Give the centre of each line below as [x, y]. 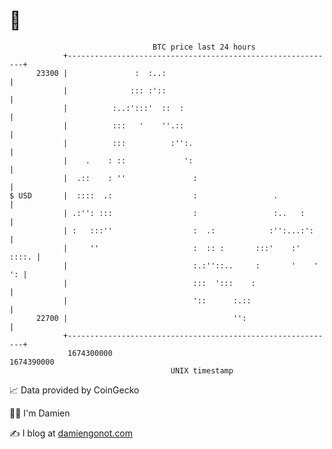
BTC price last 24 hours [204, 47]
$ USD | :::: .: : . [144, 195]
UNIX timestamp [202, 370]
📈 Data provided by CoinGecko [74, 390]
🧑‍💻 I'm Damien [40, 413]
